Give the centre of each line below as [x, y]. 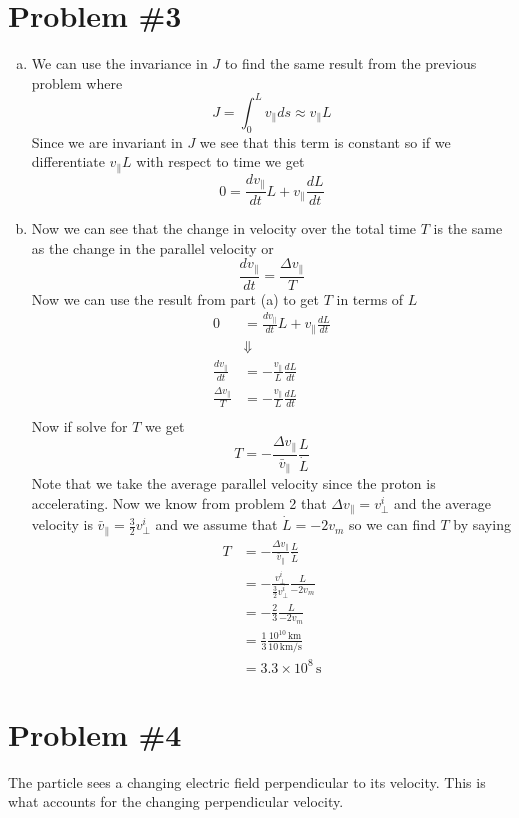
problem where [77, 82]
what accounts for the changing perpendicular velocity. [176, 801]
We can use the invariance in [119, 63]
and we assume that [216, 524]
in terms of [370, 298]
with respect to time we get [220, 161]
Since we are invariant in [107, 141]
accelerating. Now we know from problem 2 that [179, 502]
